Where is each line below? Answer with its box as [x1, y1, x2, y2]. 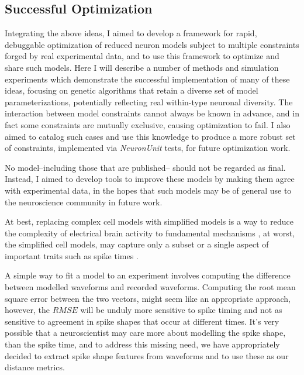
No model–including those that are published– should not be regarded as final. [5, 161, 286, 173]
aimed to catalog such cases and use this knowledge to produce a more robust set [5, 130, 296, 142]
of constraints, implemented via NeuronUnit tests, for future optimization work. [5, 142, 291, 154]
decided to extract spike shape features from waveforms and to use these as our [5, 349, 289, 362]
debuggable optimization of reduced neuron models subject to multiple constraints [5, 38, 299, 50]
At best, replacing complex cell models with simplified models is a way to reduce [5, 215, 293, 228]
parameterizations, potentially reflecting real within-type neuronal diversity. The [5, 95, 293, 108]
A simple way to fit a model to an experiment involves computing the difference [5, 269, 291, 281]
